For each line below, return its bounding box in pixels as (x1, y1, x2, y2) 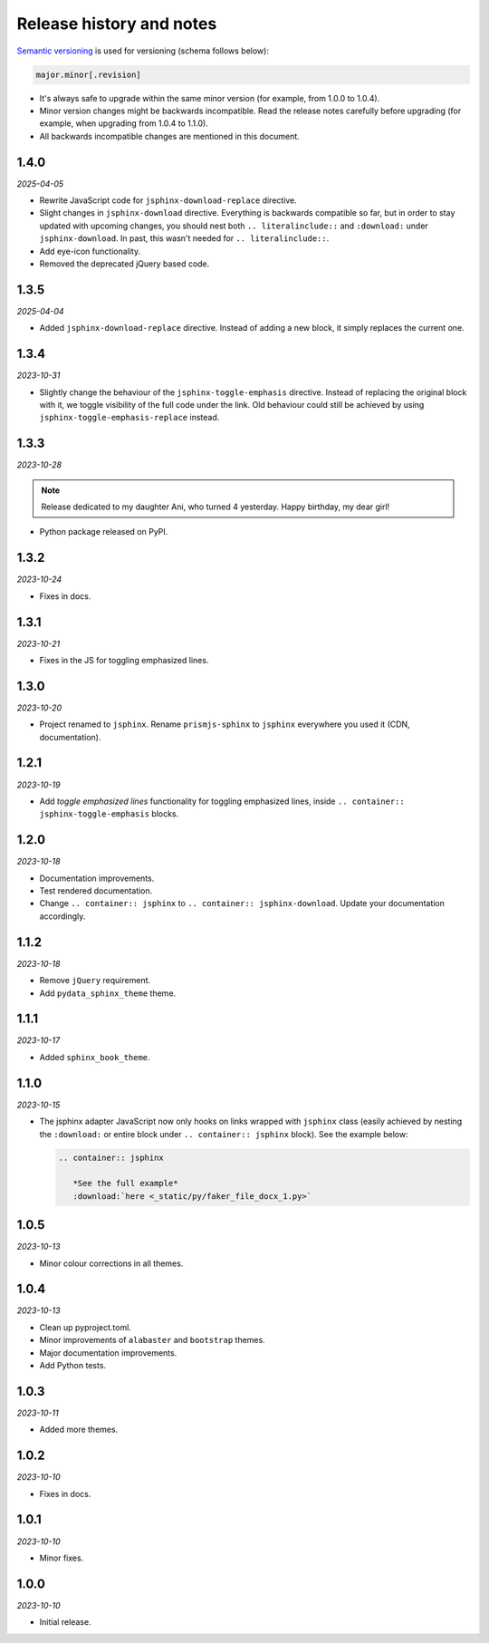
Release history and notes (16, 14, 217, 34)
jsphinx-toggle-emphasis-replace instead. (39, 412, 220, 423)
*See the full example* (72, 1178, 178, 1189)
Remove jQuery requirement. (39, 975, 151, 986)
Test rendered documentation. (39, 885, 153, 896)
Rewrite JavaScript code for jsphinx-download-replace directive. (39, 195, 298, 206)
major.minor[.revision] (35, 69, 142, 80)
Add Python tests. (39, 1360, 107, 1371)
